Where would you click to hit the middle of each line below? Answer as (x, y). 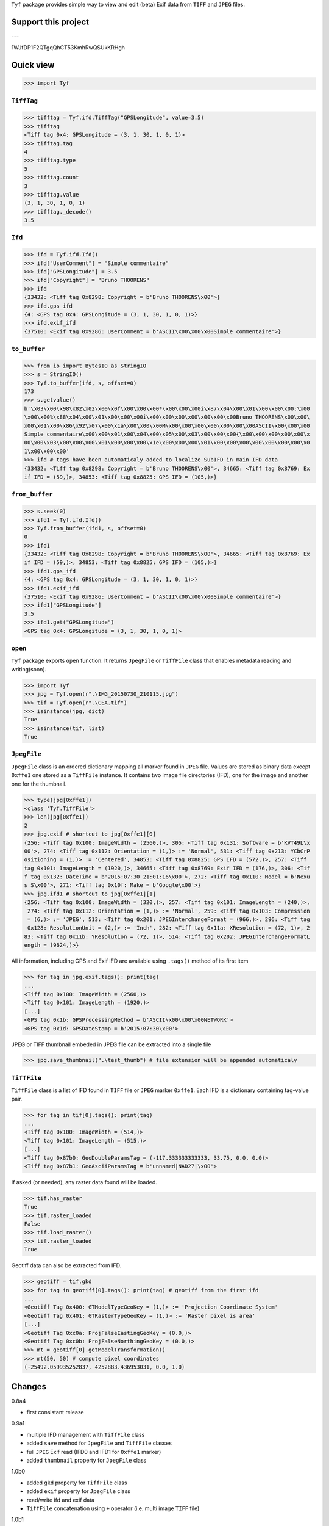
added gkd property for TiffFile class (77, 1483)
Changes (29, 1387)
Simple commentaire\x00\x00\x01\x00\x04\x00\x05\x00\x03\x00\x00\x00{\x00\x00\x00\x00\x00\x (167, 434)
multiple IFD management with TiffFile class (86, 1434)
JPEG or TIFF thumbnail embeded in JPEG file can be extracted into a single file (111, 1044)
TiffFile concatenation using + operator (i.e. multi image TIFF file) (113, 1508)
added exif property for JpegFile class (79, 1491)
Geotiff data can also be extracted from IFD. (66, 1265)
